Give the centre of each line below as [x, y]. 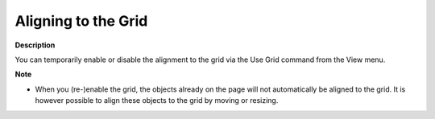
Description [35, 45]
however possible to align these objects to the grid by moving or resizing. [157, 101]
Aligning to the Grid [81, 21]
